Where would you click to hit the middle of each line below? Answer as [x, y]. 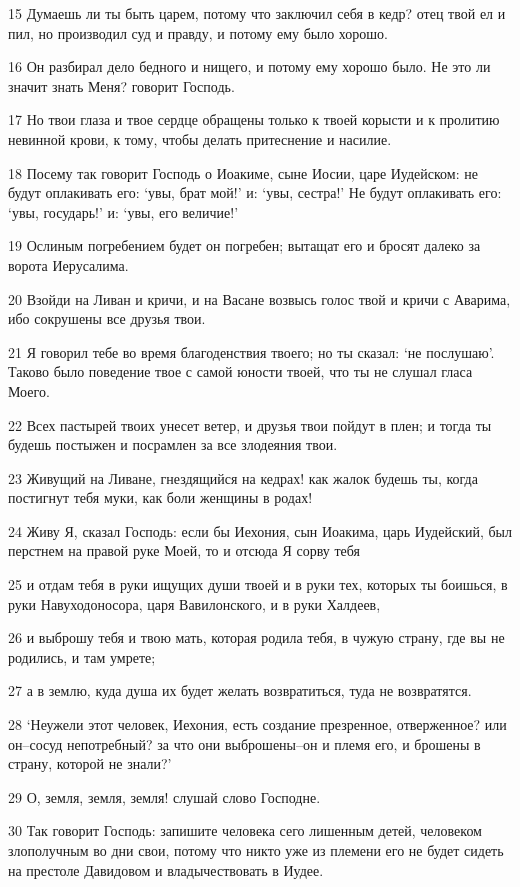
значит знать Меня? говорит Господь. [121, 85]
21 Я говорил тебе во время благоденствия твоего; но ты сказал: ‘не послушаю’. [251, 351]
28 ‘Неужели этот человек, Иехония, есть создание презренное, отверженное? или [257, 724]
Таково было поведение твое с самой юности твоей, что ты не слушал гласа [240, 371]
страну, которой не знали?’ [90, 763]
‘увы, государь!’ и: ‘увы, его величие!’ [123, 211]
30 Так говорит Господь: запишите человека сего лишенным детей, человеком [245, 830]
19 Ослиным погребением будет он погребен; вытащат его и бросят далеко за [244, 245]
